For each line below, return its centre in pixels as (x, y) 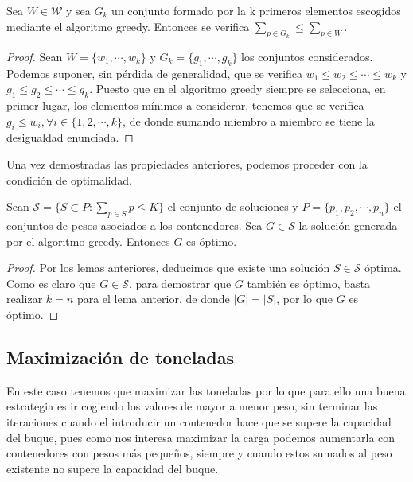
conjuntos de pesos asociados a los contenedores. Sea (134, 225)
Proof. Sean (35, 56)
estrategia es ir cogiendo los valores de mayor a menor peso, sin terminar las (192, 406)
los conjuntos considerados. (307, 56)
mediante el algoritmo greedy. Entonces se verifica (128, 26)
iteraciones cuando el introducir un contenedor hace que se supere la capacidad (199, 421)
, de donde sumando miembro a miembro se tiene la (249, 120)
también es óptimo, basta (309, 283)
